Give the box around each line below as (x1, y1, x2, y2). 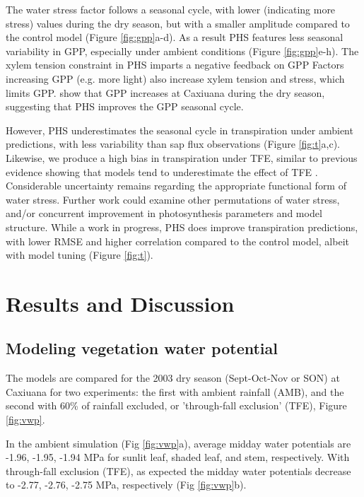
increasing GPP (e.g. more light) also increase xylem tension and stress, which (6, 71, 345, 86)
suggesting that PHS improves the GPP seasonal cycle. (6, 99, 244, 114)
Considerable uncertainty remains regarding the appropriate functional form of (6, 178, 346, 193)
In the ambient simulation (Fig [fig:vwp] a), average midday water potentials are (6, 435, 351, 450)
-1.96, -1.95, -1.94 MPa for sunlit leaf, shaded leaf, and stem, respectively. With (6, 450, 350, 464)
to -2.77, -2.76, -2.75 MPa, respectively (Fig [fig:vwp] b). (6, 477, 247, 492)
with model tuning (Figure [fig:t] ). (6, 247, 153, 262)
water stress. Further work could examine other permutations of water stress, (6, 192, 340, 206)
